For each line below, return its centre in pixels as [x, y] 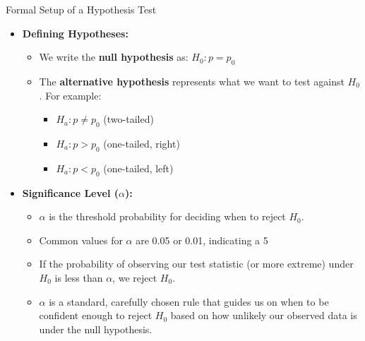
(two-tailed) [128, 119]
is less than [79, 277]
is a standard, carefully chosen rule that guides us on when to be [189, 301]
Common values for [81, 240]
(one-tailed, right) [142, 143]
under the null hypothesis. [96, 329]
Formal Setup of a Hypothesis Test [81, 9]
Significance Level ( [71, 192]
